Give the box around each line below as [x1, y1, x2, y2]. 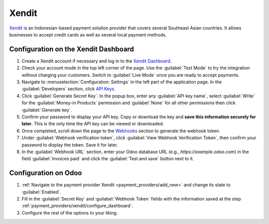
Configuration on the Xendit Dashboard [9, 45, 134, 53]
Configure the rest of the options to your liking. [21, 210, 118, 216]
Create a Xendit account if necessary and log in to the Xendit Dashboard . [21, 58, 172, 64]
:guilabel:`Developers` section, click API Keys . [21, 86, 116, 92]
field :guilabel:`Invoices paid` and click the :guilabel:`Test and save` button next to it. [21, 156, 194, 162]
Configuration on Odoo [9, 169, 82, 177]
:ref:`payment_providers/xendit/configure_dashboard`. [21, 203, 134, 209]
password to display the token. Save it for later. [21, 142, 118, 148]
